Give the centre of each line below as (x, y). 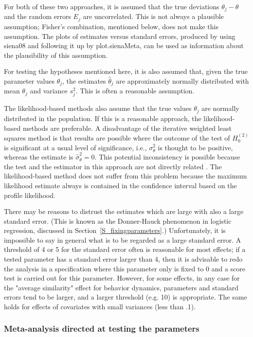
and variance (49, 91)
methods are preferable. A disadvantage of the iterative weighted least (127, 128)
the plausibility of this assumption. (56, 55)
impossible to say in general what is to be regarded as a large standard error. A (123, 239)
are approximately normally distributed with (182, 80)
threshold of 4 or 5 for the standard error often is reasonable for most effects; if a (125, 249)
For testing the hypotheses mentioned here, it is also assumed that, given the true (126, 71)
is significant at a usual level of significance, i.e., (75, 147)
